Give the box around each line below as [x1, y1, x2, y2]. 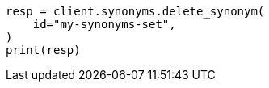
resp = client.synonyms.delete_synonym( [6, 5, 265, 18]
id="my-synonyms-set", [32, 18, 176, 31]
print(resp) [6, 44, 81, 57]
